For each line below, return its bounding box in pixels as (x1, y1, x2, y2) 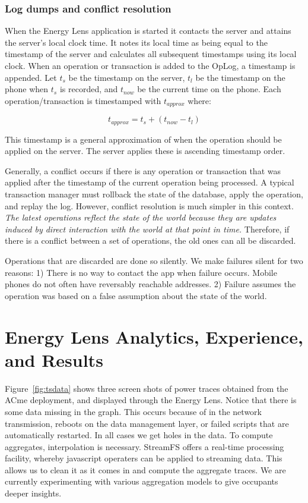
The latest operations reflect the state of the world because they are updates (5, 211, 277, 224)
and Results (5, 347, 103, 372)
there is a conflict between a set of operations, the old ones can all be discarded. (5, 234, 296, 247)
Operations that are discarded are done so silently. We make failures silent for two (5, 254, 303, 267)
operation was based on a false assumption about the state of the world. (5, 289, 267, 301)
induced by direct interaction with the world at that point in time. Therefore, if (5, 222, 290, 235)
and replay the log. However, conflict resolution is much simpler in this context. (5, 199, 294, 212)
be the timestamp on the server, (68, 71, 185, 83)
